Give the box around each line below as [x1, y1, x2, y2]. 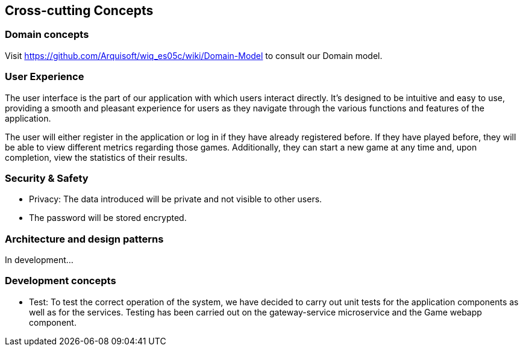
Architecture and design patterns [5, 232, 164, 245]
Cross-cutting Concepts [5, 3, 154, 18]
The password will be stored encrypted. [29, 213, 187, 223]
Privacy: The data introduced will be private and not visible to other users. [29, 194, 322, 205]
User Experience [5, 70, 84, 83]
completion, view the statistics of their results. [5, 152, 187, 163]
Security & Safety [5, 172, 89, 184]
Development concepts [5, 275, 116, 287]
